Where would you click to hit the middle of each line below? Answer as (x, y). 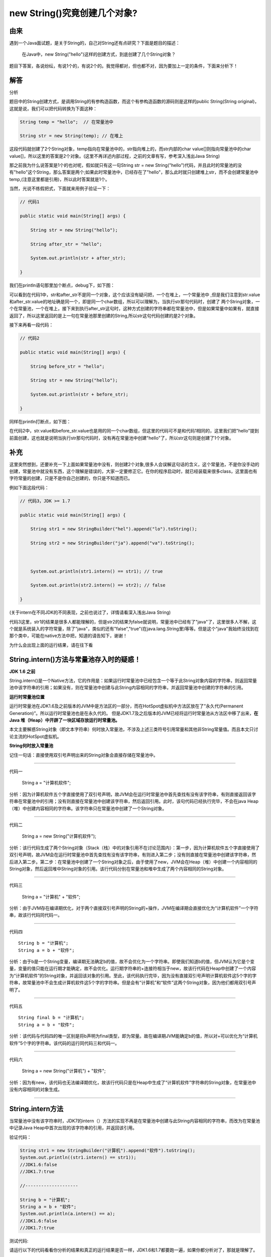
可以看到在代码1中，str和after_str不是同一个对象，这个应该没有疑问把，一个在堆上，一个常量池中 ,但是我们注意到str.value (135, 295)
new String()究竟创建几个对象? (73, 13)
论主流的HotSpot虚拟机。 (35, 736)
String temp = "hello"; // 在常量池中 (67, 122)
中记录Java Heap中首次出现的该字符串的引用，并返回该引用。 (73, 1128)
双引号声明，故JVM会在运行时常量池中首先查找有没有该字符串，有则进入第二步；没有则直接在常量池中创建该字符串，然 (133, 855)
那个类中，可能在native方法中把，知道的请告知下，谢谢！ (68, 636)
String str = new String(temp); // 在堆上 (72, 136)
